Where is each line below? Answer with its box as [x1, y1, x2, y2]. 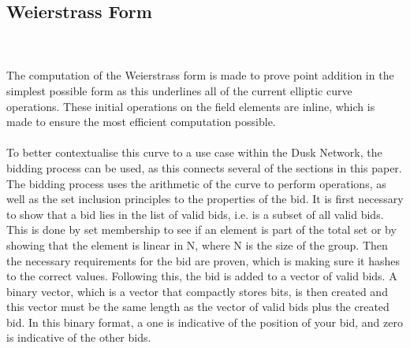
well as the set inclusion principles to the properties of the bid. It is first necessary [6, 191, 404, 207]
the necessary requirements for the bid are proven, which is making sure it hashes [6, 252, 400, 268]
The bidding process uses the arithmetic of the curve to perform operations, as [6, 175, 386, 191]
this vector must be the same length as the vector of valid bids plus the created [6, 298, 389, 315]
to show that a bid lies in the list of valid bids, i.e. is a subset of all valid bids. [6, 205, 384, 222]
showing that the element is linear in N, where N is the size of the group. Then [6, 236, 388, 253]
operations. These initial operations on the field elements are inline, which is [6, 98, 375, 114]
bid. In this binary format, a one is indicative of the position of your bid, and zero [6, 313, 403, 330]
